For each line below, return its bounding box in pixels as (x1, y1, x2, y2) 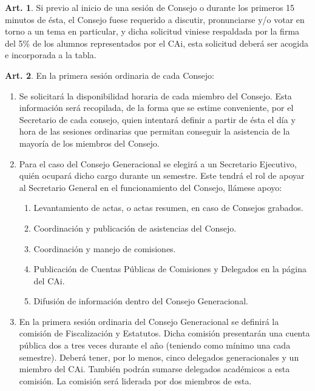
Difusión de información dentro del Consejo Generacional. (33, 295, 248, 307)
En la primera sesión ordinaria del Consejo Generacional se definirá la (19, 315, 279, 327)
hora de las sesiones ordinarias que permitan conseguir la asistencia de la (19, 125, 290, 138)
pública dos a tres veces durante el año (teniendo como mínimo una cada (19, 339, 291, 352)
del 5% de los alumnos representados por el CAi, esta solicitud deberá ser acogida (5, 36, 309, 49)
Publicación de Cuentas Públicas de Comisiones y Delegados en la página (33, 262, 307, 275)
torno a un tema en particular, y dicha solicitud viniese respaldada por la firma (5, 25, 300, 38)
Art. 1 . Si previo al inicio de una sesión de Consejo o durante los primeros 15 (5, 1, 295, 13)
